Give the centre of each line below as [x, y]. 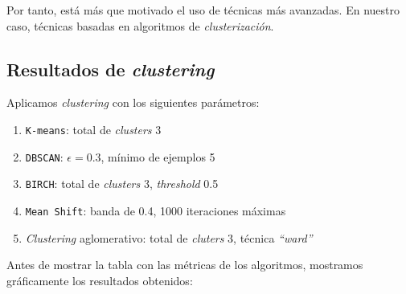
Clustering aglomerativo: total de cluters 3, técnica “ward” [169, 237]
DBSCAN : [44, 156]
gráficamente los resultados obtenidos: [100, 280]
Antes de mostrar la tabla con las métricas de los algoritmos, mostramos [185, 265]
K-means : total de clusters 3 [93, 129]
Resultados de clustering [111, 69]
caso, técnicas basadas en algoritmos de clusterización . [140, 25]
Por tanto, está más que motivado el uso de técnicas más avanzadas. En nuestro [203, 10]
